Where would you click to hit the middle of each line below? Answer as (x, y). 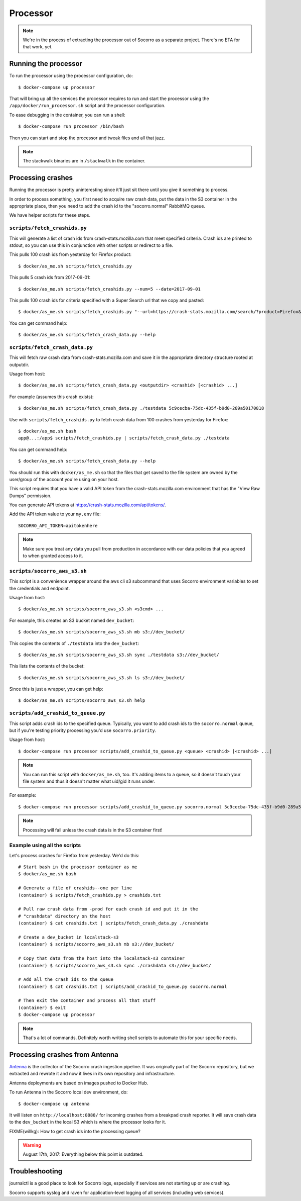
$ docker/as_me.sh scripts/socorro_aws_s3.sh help (82, 701)
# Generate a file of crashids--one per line (75, 888)
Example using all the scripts (45, 846)
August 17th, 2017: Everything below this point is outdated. (83, 1154)
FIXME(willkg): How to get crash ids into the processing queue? (75, 1131)
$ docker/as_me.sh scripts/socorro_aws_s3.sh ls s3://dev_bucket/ (102, 678)
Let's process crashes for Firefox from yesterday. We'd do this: (74, 855)
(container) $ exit (42, 1007)
